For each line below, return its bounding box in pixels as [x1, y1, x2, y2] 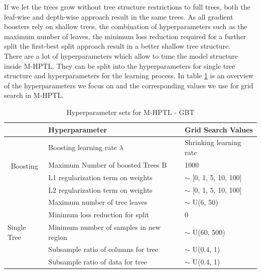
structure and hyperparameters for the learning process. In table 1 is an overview [4, 70, 253, 81]
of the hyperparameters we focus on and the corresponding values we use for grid [4, 80, 253, 90]
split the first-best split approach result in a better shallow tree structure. [4, 41, 231, 51]
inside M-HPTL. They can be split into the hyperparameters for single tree [4, 60, 235, 71]
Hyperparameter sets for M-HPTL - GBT [66, 106, 195, 117]
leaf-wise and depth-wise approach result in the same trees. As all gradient [4, 11, 233, 22]
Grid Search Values [184, 124, 253, 134]
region [48, 231, 67, 242]
